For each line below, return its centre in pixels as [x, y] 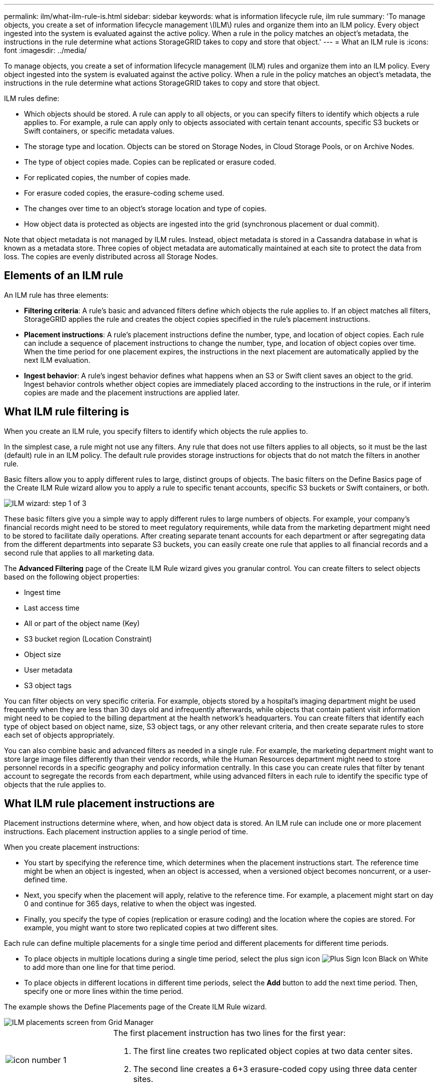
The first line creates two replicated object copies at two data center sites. [273, 1051]
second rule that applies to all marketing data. [79, 553]
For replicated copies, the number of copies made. [107, 177]
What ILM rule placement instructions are [109, 804]
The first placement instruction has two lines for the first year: [229, 1033]
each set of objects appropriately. [59, 735]
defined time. [46, 879]
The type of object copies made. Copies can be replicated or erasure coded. [150, 162]
